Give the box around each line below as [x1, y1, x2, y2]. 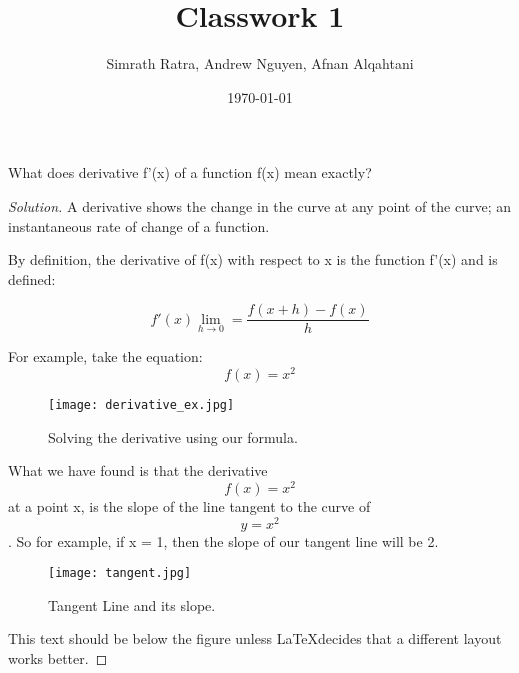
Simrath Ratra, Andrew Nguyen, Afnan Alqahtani [106, 53, 414, 74]
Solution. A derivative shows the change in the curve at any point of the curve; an [8, 195, 512, 216]
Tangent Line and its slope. [48, 594, 216, 615]
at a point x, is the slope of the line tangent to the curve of [8, 495, 371, 516]
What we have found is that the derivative [8, 460, 268, 481]
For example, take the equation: [8, 346, 203, 367]
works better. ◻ [8, 648, 108, 669]
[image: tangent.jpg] [48, 566, 192, 581]
